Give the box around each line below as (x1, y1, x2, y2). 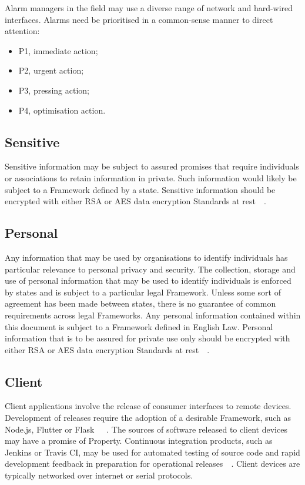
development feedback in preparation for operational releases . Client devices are (5, 457, 300, 470)
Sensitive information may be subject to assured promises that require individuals (5, 160, 299, 172)
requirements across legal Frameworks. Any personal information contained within (5, 308, 301, 321)
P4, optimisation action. (18, 104, 106, 116)
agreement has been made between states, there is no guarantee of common (5, 297, 276, 310)
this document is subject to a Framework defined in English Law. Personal (5, 320, 273, 333)
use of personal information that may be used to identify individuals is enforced (5, 274, 291, 287)
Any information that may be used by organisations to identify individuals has (5, 251, 288, 263)
